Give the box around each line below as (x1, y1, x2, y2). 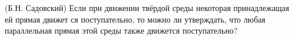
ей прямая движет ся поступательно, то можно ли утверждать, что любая (5, 13, 265, 25)
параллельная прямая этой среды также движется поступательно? (5, 24, 238, 37)
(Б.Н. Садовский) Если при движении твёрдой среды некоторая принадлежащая (5, 2, 289, 13)
